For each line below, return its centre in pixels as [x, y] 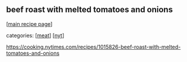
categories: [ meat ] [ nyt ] [35, 35]
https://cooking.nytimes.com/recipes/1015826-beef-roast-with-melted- [93, 47]
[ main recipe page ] [29, 24]
